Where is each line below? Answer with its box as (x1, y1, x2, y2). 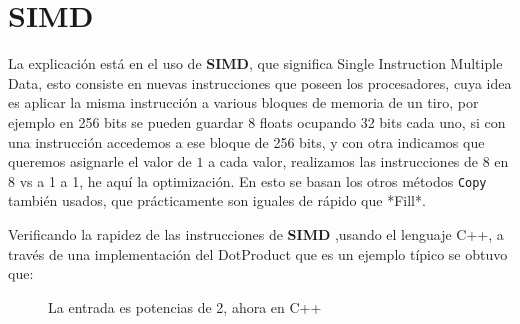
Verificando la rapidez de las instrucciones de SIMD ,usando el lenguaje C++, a (8, 223, 504, 244)
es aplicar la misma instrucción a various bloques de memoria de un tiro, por (8, 92, 479, 113)
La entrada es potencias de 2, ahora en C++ (48, 296, 322, 317)
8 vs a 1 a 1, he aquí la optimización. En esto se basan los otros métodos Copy (8, 170, 487, 191)
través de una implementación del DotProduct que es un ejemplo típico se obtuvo (8, 243, 508, 264)
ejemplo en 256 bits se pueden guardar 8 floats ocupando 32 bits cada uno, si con (8, 111, 506, 132)
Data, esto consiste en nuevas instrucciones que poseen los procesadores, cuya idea (8, 72, 512, 93)
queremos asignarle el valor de (8, 151, 192, 172)
